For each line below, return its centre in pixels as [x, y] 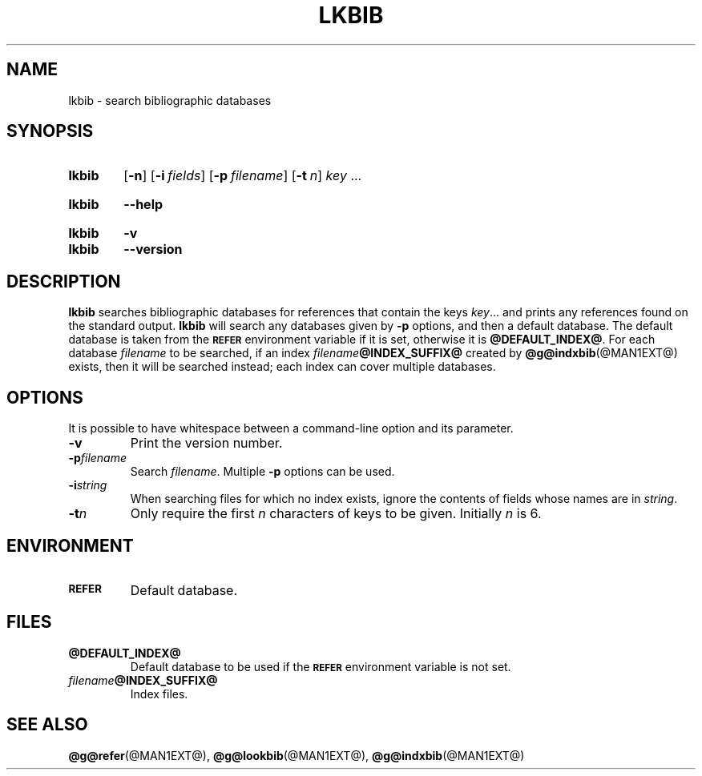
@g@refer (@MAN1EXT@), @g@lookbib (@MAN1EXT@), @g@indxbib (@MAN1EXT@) [297, 755]
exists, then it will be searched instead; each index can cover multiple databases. [282, 367]
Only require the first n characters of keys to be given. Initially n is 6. [336, 514]
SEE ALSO [47, 725]
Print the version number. [206, 443]
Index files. [159, 694]
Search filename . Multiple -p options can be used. [262, 472]
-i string [88, 485]
